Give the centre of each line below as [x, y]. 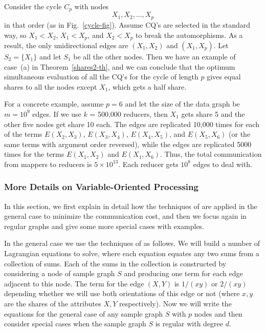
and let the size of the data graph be [182, 104]
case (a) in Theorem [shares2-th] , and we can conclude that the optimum [120, 66]
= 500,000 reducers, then [129, 113]
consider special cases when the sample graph [75, 324]
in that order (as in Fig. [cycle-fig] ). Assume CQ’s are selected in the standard [127, 24]
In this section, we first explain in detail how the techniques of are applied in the [131, 206]
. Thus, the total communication [211, 154]
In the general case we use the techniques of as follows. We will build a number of [132, 243]
